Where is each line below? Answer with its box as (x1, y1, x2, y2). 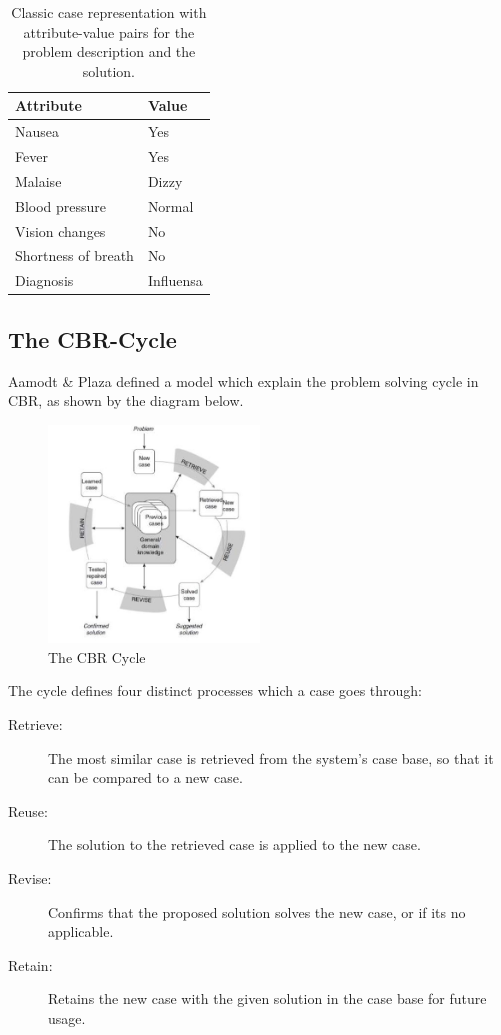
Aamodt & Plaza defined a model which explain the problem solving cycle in (8, 370, 479, 391)
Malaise (15, 170, 62, 191)
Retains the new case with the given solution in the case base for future (48, 988, 487, 1009)
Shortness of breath (15, 245, 134, 266)
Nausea (15, 121, 60, 142)
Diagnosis (15, 270, 74, 291)
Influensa (147, 270, 203, 291)
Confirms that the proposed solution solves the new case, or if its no (48, 901, 466, 922)
